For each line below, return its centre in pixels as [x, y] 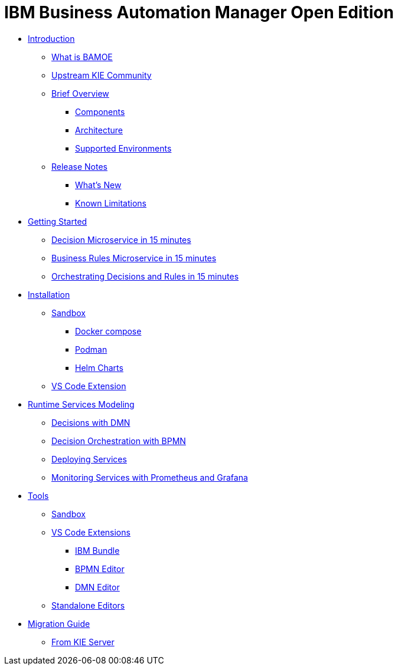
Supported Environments [123, 148]
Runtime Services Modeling [81, 404]
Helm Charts [99, 367]
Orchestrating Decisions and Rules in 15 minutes [145, 276]
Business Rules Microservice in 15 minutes [134, 258]
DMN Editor [97, 587]
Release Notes [79, 166]
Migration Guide [59, 623]
